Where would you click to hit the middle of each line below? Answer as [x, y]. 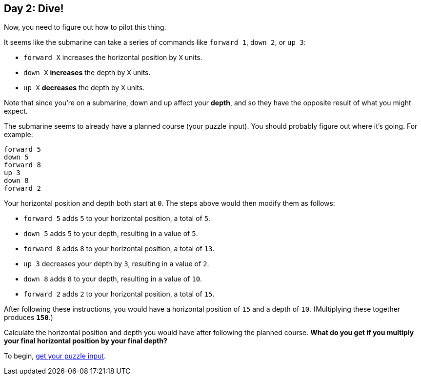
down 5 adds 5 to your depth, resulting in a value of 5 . [111, 234]
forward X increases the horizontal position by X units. [113, 58]
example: [19, 135]
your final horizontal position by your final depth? [86, 341]
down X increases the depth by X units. [87, 73]
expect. [16, 111]
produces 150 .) [29, 318]
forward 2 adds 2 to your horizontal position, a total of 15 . [119, 294]
